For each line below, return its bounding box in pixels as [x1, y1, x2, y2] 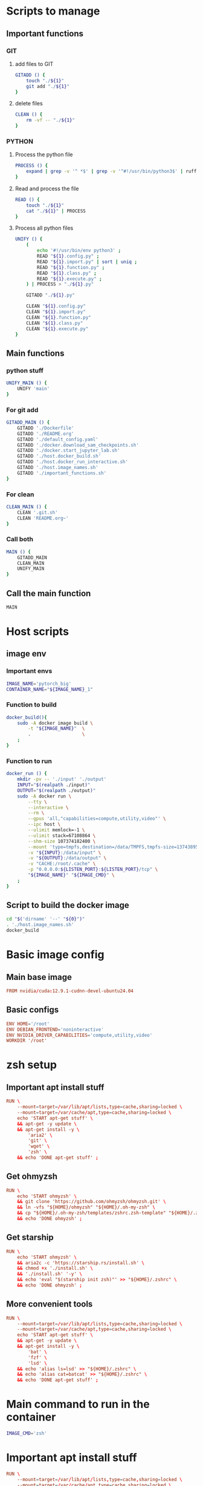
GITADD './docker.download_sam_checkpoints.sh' [17, 442, 139, 448]
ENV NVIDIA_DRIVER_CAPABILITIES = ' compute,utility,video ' [6, 1032, 153, 1038]
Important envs [6, 667, 53, 675]
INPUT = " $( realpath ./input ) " [17, 782, 91, 788]
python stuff [6, 366, 44, 375]
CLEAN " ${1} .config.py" [26, 303, 86, 310]
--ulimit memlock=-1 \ [28, 827, 85, 833]
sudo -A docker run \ [17, 793, 71, 799]
